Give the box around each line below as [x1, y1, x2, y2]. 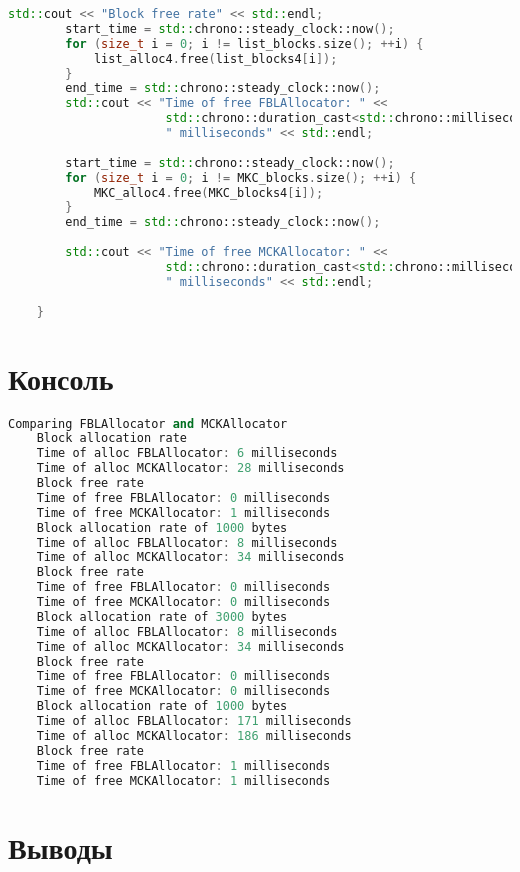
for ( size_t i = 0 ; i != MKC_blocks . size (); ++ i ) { [65, 170, 417, 185]
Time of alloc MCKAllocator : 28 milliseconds [36, 461, 345, 476]
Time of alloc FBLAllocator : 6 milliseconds [36, 446, 338, 461]
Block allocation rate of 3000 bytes [36, 609, 288, 624]
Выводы [8, 826, 113, 867]
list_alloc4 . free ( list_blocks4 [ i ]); [93, 51, 338, 66]
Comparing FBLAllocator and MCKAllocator [8, 416, 288, 431]
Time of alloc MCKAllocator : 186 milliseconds [36, 728, 352, 743]
